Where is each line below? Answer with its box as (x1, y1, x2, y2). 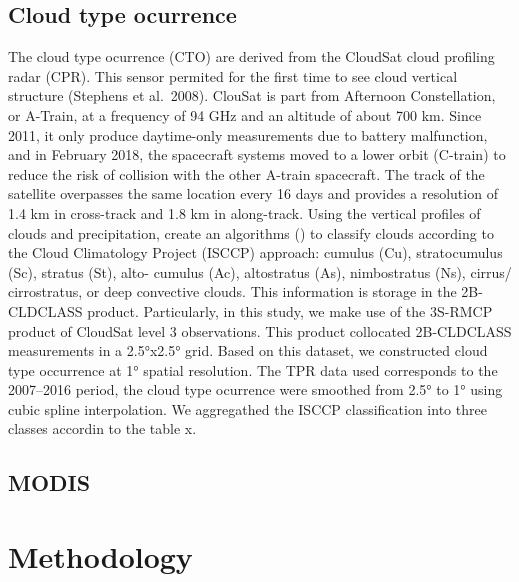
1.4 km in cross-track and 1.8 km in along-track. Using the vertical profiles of (8, 202, 481, 223)
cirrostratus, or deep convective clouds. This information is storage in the (8, 281, 457, 302)
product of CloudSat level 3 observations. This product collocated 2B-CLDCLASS (8, 320, 512, 341)
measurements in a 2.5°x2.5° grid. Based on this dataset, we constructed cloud (8, 340, 488, 361)
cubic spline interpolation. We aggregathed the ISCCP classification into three (8, 398, 487, 419)
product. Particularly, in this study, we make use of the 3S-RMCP (87, 300, 493, 321)
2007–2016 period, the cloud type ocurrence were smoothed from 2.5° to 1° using (8, 379, 503, 400)
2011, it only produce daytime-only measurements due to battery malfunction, (8, 124, 488, 145)
